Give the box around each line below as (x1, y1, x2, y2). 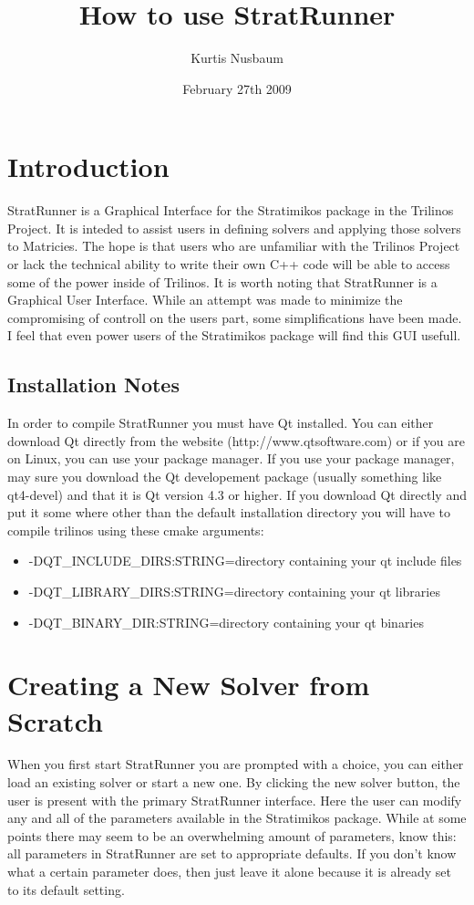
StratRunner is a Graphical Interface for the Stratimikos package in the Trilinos (7, 201, 454, 220)
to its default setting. (7, 879, 125, 899)
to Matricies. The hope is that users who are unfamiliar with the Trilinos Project (7, 236, 460, 255)
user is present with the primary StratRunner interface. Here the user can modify (7, 790, 462, 809)
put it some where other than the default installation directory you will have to (7, 503, 451, 522)
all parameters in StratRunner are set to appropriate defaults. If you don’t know (7, 844, 457, 863)
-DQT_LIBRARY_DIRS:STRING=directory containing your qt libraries (28, 581, 440, 600)
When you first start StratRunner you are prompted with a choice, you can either (7, 754, 464, 774)
